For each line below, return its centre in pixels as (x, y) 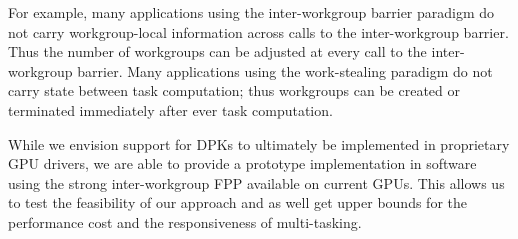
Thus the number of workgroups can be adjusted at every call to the (217, 51)
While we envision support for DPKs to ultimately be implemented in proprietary (259, 143)
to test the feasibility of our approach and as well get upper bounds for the (237, 202)
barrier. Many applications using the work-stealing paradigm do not (285, 70)
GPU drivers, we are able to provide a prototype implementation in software (242, 163)
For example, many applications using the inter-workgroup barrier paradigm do (251, 12)
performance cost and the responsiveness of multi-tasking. (185, 221)
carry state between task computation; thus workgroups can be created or (234, 90)
